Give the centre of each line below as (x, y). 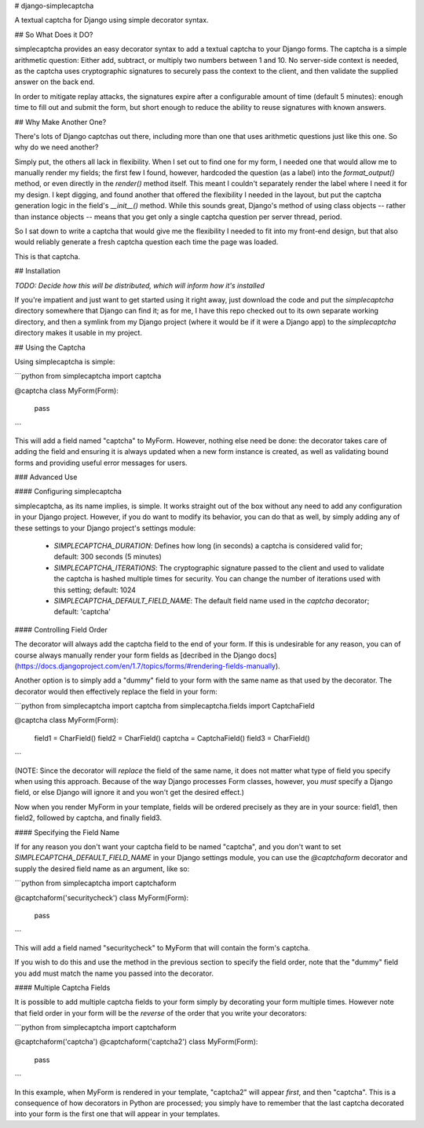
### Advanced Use (46, 477)
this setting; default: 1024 (95, 590)
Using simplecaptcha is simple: (65, 361)
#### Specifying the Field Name (67, 832)
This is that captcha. (48, 256)
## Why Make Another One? (60, 122)
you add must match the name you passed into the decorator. (114, 973)
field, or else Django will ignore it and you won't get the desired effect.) (130, 793)
